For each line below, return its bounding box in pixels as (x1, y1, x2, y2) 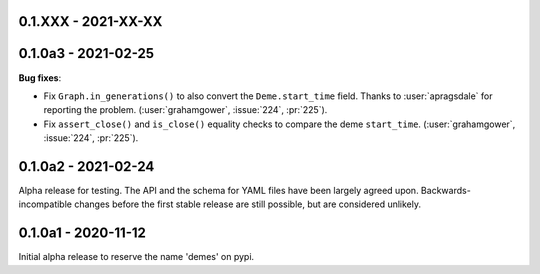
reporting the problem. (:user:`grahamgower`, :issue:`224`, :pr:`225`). (43, 104, 328, 116)
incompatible (18, 198, 72, 210)
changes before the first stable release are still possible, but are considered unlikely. (73, 198, 422, 210)
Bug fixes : (18, 71, 62, 84)
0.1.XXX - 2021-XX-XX (18, 13, 163, 30)
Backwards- (420, 185, 472, 196)
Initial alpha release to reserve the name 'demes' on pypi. (18, 251, 255, 263)
